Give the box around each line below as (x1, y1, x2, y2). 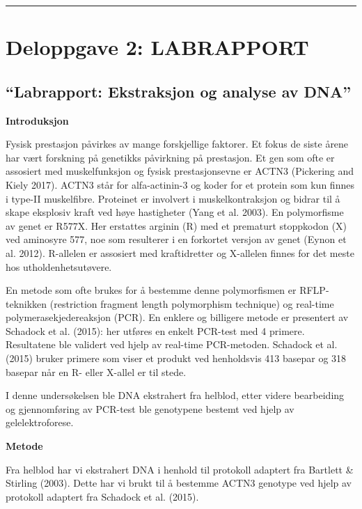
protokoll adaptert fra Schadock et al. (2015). (6, 489, 199, 503)
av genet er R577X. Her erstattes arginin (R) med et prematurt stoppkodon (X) (6, 218, 347, 233)
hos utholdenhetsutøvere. (6, 259, 112, 274)
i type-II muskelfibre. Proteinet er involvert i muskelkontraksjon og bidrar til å (6, 191, 340, 205)
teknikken (6, 296, 47, 311)
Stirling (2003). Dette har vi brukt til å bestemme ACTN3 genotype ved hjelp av (6, 476, 352, 490)
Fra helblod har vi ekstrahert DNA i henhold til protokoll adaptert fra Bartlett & (6, 462, 354, 476)
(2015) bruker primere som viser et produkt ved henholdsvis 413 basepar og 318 (6, 351, 347, 366)
